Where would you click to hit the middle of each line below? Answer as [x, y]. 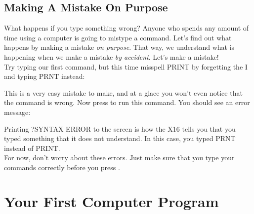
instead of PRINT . [32, 148]
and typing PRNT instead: [44, 76]
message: [17, 112]
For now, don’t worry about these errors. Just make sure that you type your [119, 158]
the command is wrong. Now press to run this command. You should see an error [127, 102]
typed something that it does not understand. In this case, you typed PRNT [120, 138]
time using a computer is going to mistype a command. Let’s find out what [118, 37]
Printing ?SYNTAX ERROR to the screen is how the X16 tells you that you [120, 128]
